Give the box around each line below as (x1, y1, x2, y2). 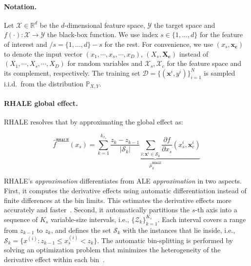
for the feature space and (167, 58, 241, 68)
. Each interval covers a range (157, 214, 246, 224)
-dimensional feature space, (64, 20, 145, 30)
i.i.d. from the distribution (4, 78, 84, 88)
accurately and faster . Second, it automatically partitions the (4, 205, 190, 215)
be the (39, 20, 59, 30)
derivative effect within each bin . (4, 254, 105, 265)
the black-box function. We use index (47, 29, 158, 40)
